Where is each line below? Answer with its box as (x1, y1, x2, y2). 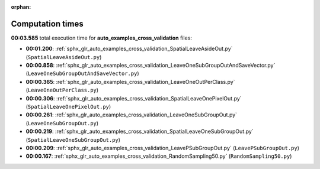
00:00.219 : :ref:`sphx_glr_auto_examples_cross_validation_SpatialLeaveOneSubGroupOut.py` (25, 128, 254, 135)
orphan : (11, 4, 31, 10)
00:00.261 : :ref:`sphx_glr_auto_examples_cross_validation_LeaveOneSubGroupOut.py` (25, 111, 237, 118)
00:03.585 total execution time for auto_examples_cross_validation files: (11, 34, 193, 41)
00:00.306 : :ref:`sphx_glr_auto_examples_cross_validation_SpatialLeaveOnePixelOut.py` (25, 95, 242, 102)
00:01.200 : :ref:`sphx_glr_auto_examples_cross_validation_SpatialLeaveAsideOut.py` (25, 45, 233, 53)
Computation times (11, 18, 84, 29)
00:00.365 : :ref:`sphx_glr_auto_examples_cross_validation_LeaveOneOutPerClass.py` (25, 78, 235, 85)
